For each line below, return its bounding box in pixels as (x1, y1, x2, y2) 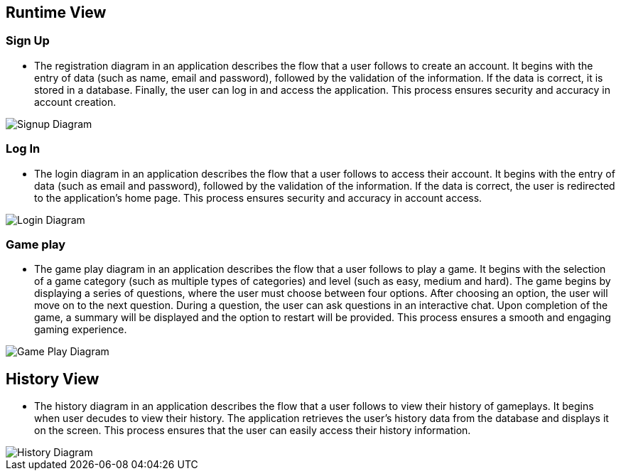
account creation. (34, 95, 117, 108)
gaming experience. (34, 323, 127, 336)
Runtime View (6, 4, 107, 21)
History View (6, 369, 99, 388)
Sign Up (6, 33, 50, 48)
